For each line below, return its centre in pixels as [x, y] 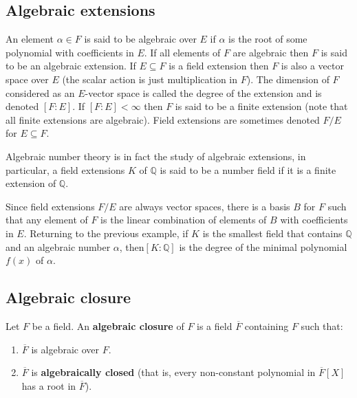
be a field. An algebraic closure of [108, 325]
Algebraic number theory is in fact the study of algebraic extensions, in [156, 156]
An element [30, 39]
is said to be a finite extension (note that [261, 106]
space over [27, 79]
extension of [31, 183]
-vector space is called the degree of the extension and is [203, 92]
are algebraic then [271, 52]
